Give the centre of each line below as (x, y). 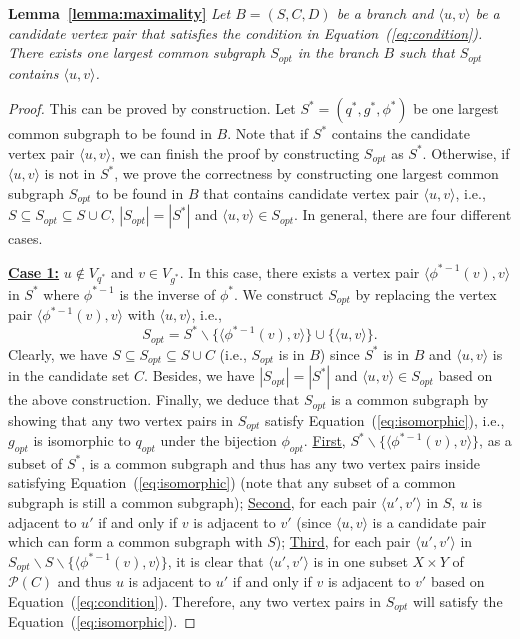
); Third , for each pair (343, 541)
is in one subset (360, 560)
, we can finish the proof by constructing (235, 152)
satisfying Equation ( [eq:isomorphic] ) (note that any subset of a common (232, 482)
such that (427, 52)
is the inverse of (167, 293)
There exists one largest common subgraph (137, 52)
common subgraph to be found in (110, 133)
